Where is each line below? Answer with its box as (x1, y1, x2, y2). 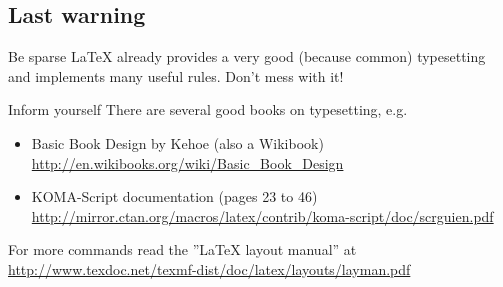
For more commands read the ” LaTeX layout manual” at (8, 239, 357, 260)
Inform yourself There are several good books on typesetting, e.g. (8, 99, 408, 120)
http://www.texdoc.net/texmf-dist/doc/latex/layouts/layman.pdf (8, 258, 411, 279)
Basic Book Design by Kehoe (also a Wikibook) (31, 132, 324, 153)
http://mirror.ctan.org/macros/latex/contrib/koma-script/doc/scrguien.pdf (31, 205, 494, 226)
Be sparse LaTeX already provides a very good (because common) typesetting (8, 46, 486, 67)
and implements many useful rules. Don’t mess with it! (8, 65, 344, 86)
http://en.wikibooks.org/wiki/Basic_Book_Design (31, 152, 344, 173)
